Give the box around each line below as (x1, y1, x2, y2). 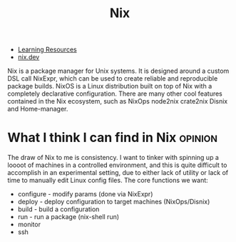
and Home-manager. (7, 105, 68, 114)
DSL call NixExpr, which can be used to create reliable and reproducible (7, 74, 218, 83)
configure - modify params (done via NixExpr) (17, 190, 153, 198)
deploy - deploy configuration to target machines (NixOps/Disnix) (17, 198, 210, 206)
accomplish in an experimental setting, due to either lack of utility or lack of (7, 168, 229, 177)
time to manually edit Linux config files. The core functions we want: (7, 176, 208, 185)
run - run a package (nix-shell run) (17, 213, 120, 221)
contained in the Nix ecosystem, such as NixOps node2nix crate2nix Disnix (7, 97, 228, 106)
